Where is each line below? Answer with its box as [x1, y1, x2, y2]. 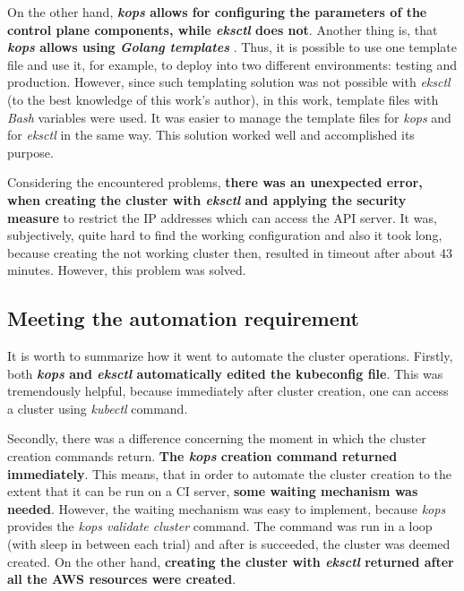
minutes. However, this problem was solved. [7, 261, 246, 279]
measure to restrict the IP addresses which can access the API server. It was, [7, 208, 437, 227]
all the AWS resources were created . [7, 570, 236, 588]
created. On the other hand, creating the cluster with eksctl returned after [7, 552, 454, 570]
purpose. [7, 142, 54, 161]
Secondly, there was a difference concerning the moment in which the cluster [7, 429, 426, 448]
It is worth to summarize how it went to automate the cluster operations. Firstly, [7, 347, 453, 365]
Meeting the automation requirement [7, 304, 359, 332]
